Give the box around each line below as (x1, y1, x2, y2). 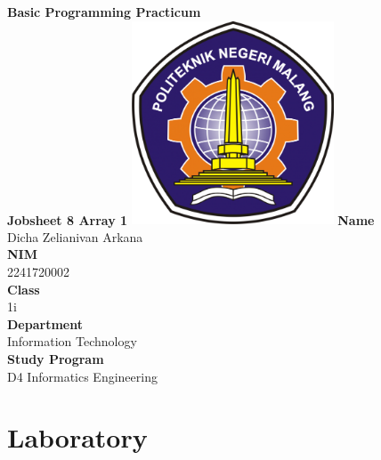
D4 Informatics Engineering (7, 367, 158, 385)
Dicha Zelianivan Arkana (7, 227, 143, 246)
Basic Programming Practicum (7, 3, 201, 20)
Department (7, 314, 83, 333)
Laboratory (7, 419, 148, 456)
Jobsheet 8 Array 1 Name (7, 210, 375, 229)
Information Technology (7, 332, 137, 351)
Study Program (7, 349, 104, 367)
